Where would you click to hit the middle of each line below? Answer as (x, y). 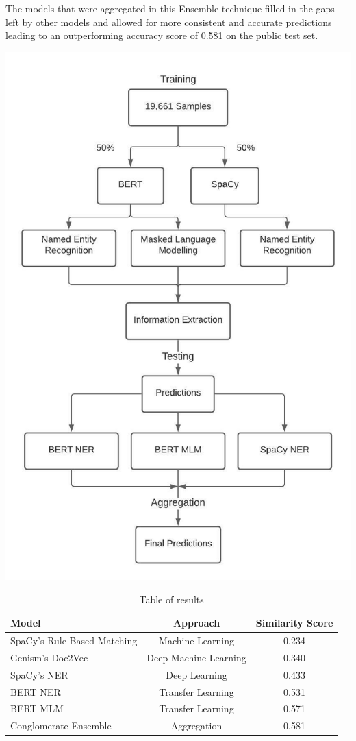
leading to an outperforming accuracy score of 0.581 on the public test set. (162, 35)
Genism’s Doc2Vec (49, 657)
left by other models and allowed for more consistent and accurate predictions (169, 22)
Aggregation (196, 726)
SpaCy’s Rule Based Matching (74, 641)
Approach (196, 623)
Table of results (171, 599)
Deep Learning (196, 674)
